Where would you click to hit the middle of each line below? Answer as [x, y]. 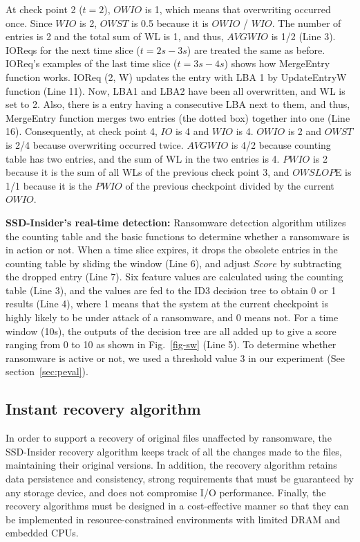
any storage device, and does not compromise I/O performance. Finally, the [166, 492]
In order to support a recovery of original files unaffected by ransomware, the [169, 438]
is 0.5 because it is [170, 22]
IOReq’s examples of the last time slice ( [92, 63]
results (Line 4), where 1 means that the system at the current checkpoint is [167, 304]
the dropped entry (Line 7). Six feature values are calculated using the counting [174, 277]
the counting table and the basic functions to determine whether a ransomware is [178, 236]
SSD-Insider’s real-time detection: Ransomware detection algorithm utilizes [176, 222]
